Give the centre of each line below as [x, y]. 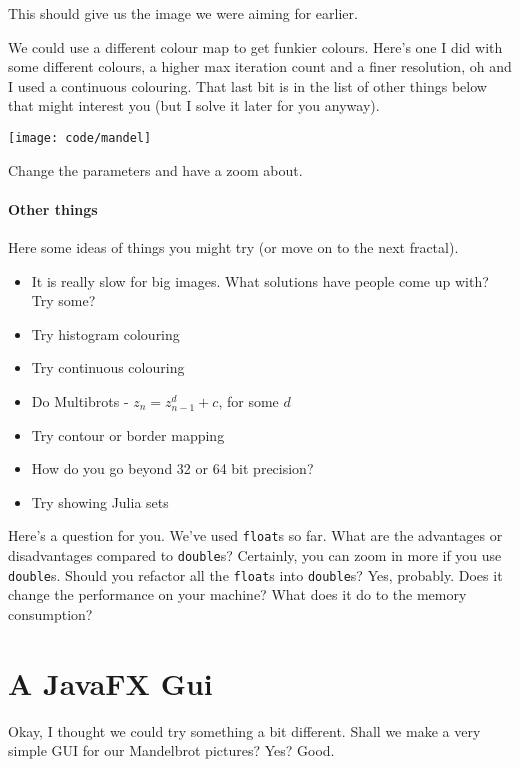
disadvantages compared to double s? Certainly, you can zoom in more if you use [255, 555]
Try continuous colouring [108, 367]
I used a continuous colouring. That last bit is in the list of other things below [247, 85]
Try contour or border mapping [128, 434]
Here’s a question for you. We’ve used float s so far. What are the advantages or [255, 535]
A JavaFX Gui [110, 682]
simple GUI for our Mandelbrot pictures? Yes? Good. [171, 750]
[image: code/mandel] [80, 137]
